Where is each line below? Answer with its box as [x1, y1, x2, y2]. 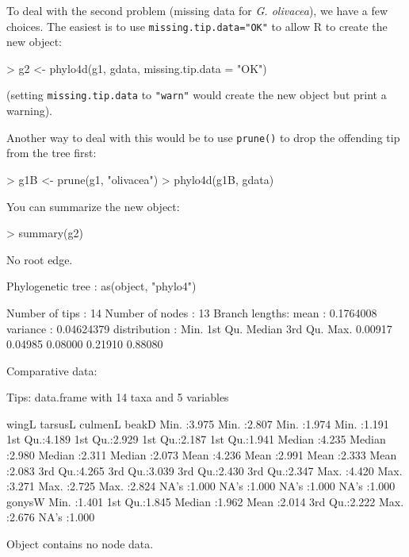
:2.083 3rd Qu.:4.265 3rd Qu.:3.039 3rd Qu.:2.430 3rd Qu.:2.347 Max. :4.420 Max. [6, 462, 403, 478]
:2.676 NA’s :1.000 [6, 509, 95, 525]
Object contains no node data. [6, 536, 154, 552]
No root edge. [6, 251, 73, 267]
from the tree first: [6, 144, 97, 161]
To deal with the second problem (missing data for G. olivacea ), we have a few [6, 2, 388, 18]
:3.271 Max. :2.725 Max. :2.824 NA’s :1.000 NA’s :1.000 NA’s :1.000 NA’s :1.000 [6, 478, 396, 494]
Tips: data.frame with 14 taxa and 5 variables [6, 389, 229, 405]
